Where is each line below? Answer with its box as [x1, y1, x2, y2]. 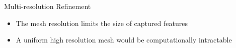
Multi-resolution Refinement [4, 1, 91, 11]
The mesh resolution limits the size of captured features [16, 17, 188, 28]
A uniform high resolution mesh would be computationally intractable [16, 34, 232, 45]
